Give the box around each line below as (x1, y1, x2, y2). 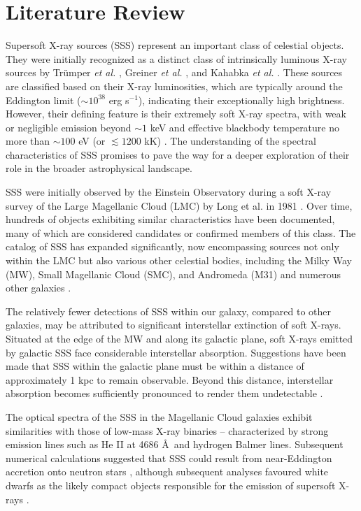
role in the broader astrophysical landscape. (6, 161, 192, 175)
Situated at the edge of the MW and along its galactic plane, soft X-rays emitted (6, 331, 353, 345)
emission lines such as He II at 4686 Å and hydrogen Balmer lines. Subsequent (6, 437, 344, 452)
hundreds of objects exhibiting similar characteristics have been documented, (6, 212, 335, 226)
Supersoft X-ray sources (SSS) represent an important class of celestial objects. (6, 38, 344, 52)
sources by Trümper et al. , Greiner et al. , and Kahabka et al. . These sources (6, 65, 343, 80)
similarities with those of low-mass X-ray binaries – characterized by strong (6, 423, 329, 438)
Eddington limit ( (6, 92, 81, 107)
